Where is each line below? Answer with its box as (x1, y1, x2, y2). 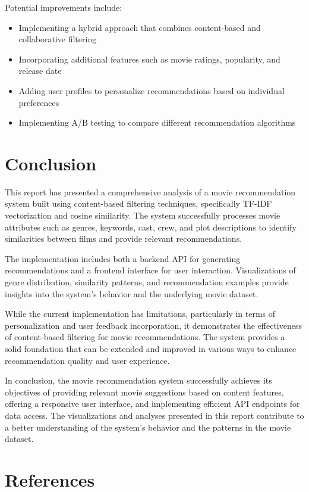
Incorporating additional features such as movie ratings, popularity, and (18, 52, 280, 65)
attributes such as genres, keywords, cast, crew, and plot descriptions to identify (5, 220, 297, 233)
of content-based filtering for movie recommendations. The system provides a (5, 331, 285, 343)
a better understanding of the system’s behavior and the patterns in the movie (5, 421, 291, 433)
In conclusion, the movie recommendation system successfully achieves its (5, 374, 272, 387)
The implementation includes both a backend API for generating (5, 252, 241, 264)
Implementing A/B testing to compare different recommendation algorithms (18, 116, 296, 129)
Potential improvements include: (5, 1, 122, 13)
